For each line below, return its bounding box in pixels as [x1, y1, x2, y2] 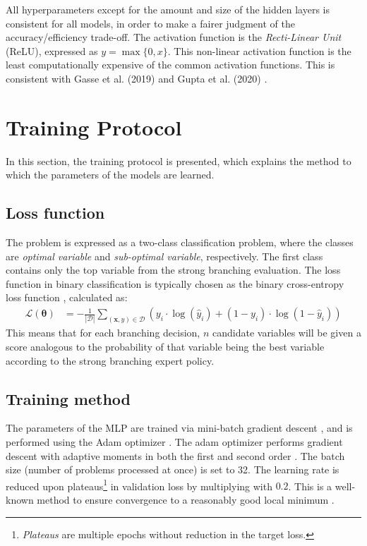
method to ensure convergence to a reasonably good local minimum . [37, 492, 335, 506]
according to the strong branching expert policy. [6, 353, 215, 368]
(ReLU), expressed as [6, 43, 98, 58]
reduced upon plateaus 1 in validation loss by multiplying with [6, 476, 272, 493]
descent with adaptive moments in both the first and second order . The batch [6, 448, 345, 463]
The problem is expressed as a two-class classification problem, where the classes [6, 235, 354, 250]
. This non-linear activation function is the [167, 43, 351, 58]
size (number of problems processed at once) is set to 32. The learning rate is [6, 462, 339, 477]
